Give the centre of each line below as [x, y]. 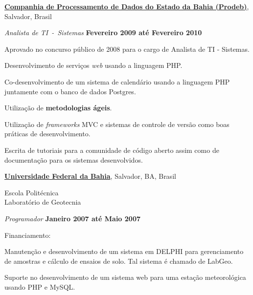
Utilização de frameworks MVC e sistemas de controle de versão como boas [117, 124]
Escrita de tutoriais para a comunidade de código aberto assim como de [112, 150]
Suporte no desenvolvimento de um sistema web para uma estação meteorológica [125, 277]
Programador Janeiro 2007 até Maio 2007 [72, 218]
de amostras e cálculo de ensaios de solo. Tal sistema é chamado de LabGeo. [119, 261]
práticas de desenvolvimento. [47, 134]
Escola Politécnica [32, 192]
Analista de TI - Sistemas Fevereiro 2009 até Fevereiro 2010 [103, 32]
